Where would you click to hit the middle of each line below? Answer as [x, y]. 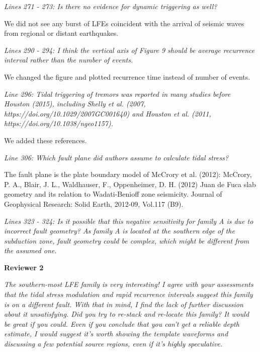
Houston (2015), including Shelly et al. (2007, [75, 104]
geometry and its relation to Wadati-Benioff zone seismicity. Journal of [113, 194]
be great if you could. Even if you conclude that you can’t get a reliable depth [122, 324]
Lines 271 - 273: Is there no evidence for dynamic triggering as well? [111, 6]
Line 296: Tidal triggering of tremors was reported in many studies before [117, 94]
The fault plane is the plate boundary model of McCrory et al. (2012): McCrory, [128, 174]
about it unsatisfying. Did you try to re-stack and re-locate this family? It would [127, 314]
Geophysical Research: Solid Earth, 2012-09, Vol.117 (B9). [94, 203]
